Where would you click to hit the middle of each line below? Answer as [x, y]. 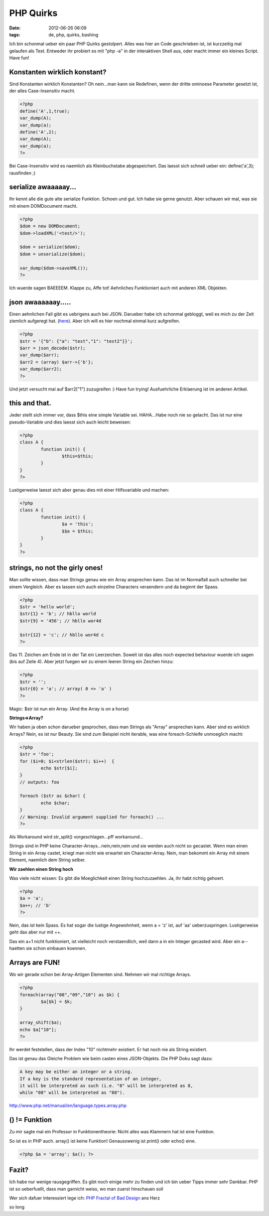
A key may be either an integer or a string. [76, 1072]
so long [17, 1207]
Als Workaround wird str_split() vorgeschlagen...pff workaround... [76, 837]
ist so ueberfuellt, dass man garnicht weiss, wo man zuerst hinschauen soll [86, 1189]
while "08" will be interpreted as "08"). [72, 1093]
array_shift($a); [41, 1023]
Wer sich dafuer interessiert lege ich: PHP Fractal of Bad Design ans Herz [85, 1198]
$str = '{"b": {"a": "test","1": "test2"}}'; [76, 341]
